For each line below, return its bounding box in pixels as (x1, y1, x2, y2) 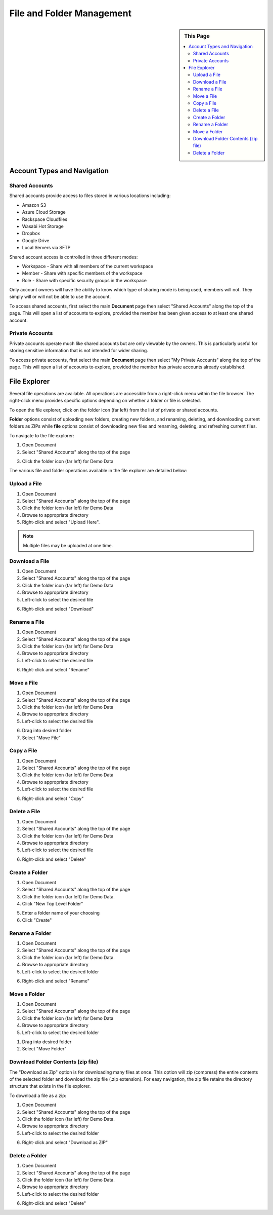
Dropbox (22, 231, 40, 237)
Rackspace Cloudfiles (22, 216, 68, 222)
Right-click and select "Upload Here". (22, 519, 100, 525)
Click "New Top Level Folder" (22, 901, 83, 907)
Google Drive (22, 237, 50, 243)
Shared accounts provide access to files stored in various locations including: (9, 193, 171, 199)
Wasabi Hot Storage (22, 223, 64, 229)
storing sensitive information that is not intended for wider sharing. (9, 348, 149, 354)
